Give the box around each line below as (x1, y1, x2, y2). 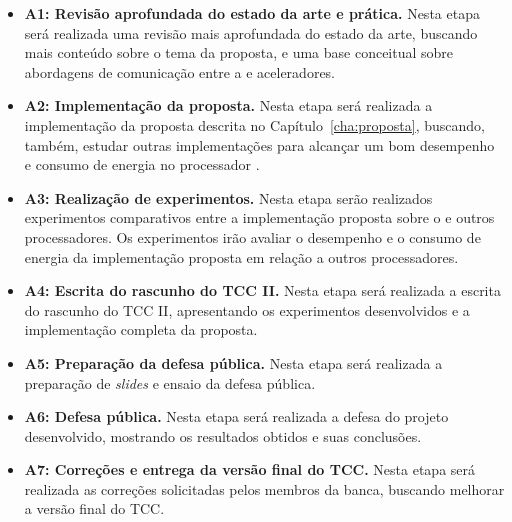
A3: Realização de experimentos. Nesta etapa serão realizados (24, 187, 433, 208)
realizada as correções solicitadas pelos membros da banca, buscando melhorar (24, 478, 505, 499)
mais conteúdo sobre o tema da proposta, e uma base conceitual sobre (24, 42, 454, 63)
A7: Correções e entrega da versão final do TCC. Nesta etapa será (24, 459, 476, 480)
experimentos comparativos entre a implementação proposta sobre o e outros (24, 207, 495, 228)
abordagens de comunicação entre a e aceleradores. (24, 61, 336, 82)
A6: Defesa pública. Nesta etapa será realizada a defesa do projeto (24, 406, 449, 427)
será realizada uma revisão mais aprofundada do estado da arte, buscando (24, 22, 478, 43)
